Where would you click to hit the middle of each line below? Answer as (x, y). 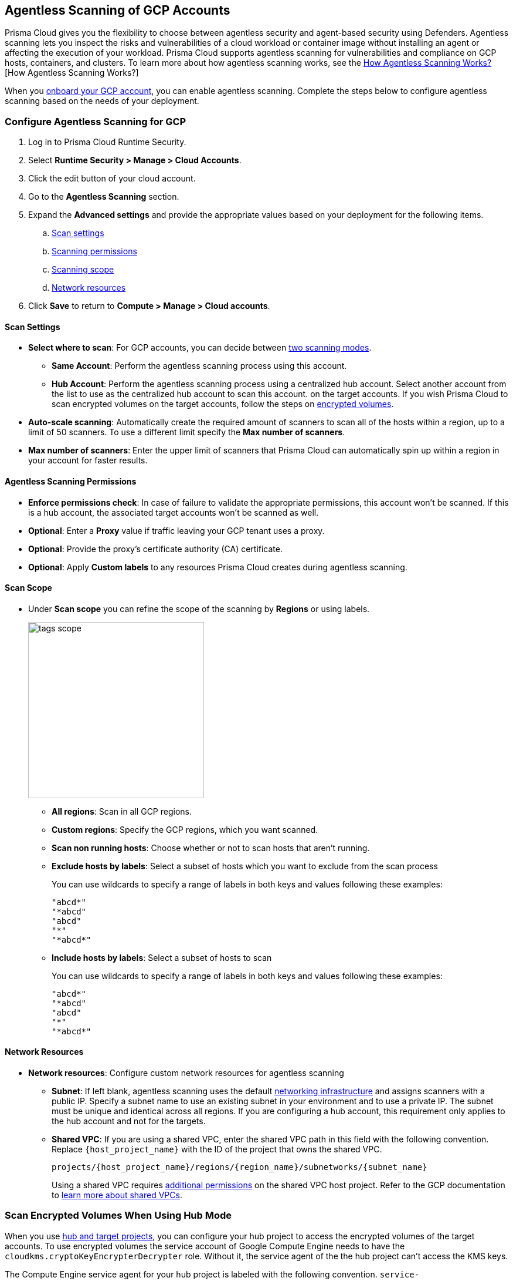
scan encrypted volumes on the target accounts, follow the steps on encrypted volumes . (223, 404)
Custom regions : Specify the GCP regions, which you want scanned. (185, 829)
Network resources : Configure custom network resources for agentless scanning (186, 1073)
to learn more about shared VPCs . (117, 1195)
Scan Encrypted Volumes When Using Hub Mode (118, 1216)
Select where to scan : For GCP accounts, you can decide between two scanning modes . (200, 348)
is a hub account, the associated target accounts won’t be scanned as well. (174, 512)
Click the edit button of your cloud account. (112, 179)
